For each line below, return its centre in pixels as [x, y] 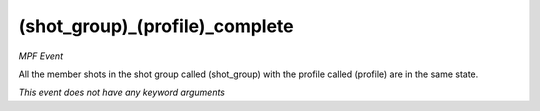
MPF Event [41, 56]
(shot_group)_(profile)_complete [156, 26]
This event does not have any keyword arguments [121, 92]
